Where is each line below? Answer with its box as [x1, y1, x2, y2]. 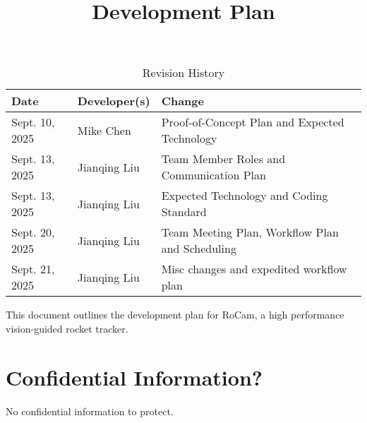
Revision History [142, 64, 225, 81]
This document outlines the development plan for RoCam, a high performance [6, 307, 344, 322]
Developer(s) [77, 93, 150, 109]
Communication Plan [161, 167, 266, 184]
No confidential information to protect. [6, 403, 174, 418]
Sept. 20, [11, 224, 55, 241]
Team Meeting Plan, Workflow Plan [161, 224, 339, 241]
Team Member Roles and [161, 150, 286, 167]
